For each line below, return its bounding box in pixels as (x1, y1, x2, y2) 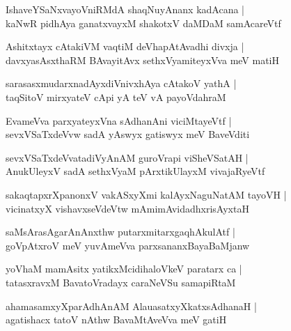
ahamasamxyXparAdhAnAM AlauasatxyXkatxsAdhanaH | (6, 298, 257, 313)
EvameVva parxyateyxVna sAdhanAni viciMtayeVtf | (6, 113, 232, 128)
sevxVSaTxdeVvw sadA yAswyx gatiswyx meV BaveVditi (6, 127, 250, 141)
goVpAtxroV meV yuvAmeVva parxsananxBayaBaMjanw (6, 238, 250, 252)
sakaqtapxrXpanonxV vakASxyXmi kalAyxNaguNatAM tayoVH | (6, 187, 287, 201)
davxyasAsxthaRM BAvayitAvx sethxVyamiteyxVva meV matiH (6, 52, 280, 67)
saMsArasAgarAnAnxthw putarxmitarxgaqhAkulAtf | (6, 224, 235, 239)
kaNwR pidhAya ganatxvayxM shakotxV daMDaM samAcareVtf (6, 15, 281, 30)
